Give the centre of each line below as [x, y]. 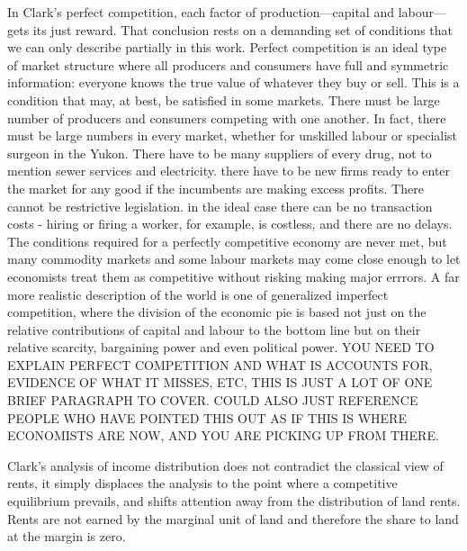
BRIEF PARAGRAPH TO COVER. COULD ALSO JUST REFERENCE [213, 400]
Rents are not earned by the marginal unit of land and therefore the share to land [233, 518]
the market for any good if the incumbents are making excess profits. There [216, 188]
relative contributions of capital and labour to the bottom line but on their [214, 329]
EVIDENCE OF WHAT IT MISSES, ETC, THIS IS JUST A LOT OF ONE [220, 382]
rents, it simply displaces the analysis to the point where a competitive [202, 483]
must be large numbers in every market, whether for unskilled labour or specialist [233, 135]
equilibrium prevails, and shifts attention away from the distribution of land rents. [234, 501]
